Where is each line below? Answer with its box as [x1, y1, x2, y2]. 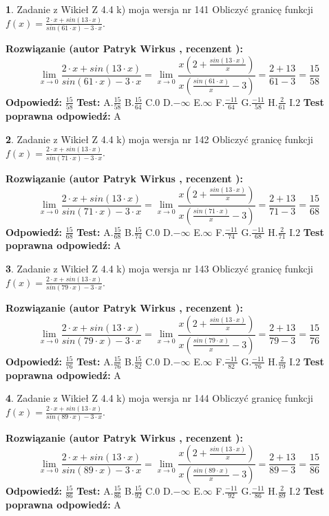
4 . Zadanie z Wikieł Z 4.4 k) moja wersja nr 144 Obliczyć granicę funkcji [6, 391, 313, 405]
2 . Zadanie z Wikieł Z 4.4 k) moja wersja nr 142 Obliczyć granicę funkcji [6, 131, 313, 146]
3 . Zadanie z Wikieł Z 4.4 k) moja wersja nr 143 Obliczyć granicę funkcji [6, 261, 313, 275]
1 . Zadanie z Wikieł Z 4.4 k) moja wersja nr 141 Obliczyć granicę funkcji [6, 2, 313, 16]
